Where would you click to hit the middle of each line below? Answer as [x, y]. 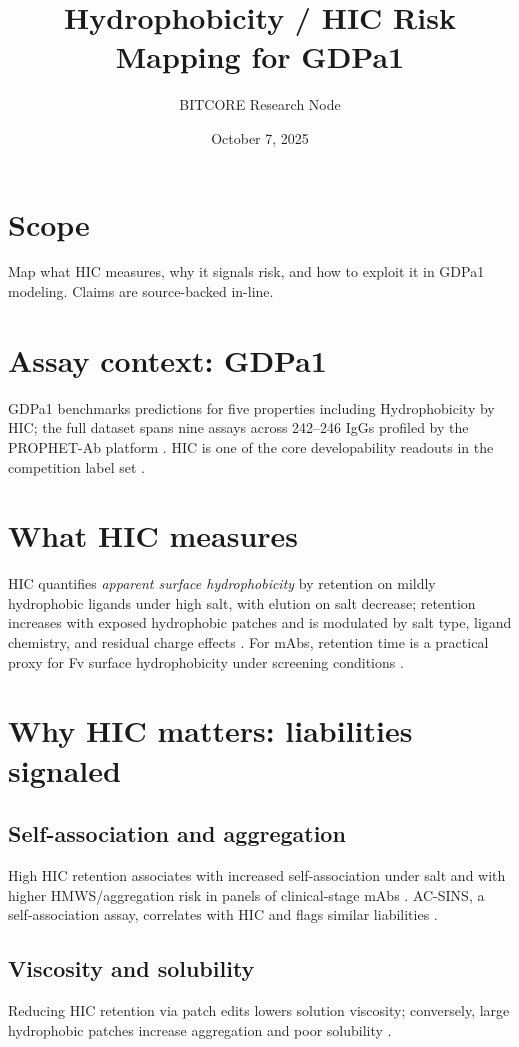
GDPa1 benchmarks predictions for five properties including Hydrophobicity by [251, 407]
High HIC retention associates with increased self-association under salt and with [257, 874]
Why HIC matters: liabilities [210, 730]
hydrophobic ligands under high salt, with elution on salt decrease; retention [242, 602]
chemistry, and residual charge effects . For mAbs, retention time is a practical [248, 642]
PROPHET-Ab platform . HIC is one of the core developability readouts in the [251, 446]
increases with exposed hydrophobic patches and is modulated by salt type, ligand [260, 622]
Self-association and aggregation [177, 833]
